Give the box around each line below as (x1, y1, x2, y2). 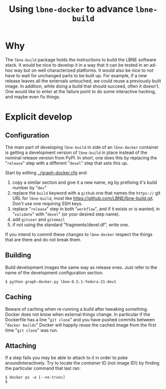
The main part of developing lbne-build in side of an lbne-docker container (5, 144, 159, 150)
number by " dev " (12, 184, 47, 190)
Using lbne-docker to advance (9, 3, 134, 15)
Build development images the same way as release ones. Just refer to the (5, 264, 158, 270)
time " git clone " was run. (5, 327, 58, 333)
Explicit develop (5, 111, 73, 123)
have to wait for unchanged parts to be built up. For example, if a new (5, 72, 147, 78)
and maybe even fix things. (5, 94, 60, 100)
